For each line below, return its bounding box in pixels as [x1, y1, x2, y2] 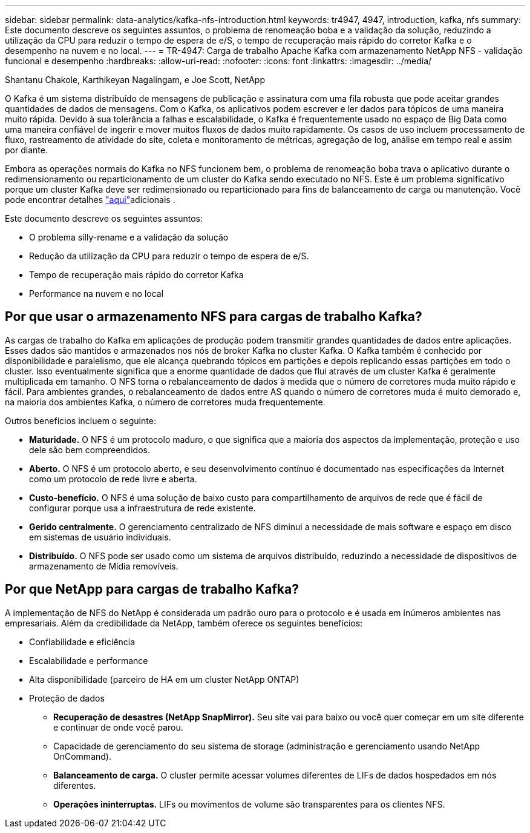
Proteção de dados [29, 692, 105, 703]
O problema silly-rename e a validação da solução [29, 232, 229, 242]
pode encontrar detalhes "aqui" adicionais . [5, 194, 175, 205]
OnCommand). [53, 751, 111, 762]
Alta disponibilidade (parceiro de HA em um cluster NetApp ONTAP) [29, 674, 299, 685]
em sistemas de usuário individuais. [29, 531, 171, 542]
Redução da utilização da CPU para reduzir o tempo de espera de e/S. [29, 251, 309, 261]
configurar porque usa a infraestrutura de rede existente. [29, 502, 256, 513]
